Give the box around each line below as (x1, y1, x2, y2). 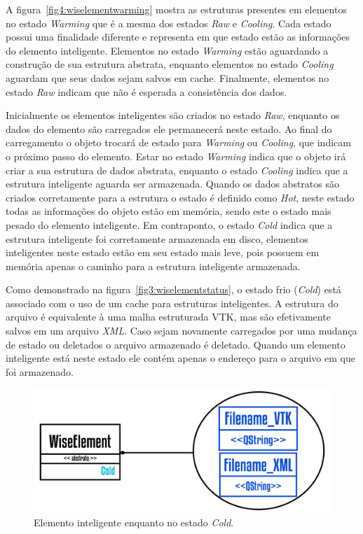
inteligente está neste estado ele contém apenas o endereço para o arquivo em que (6, 351, 355, 365)
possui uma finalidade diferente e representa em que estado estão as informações (6, 29, 350, 44)
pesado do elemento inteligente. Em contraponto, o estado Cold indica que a (6, 217, 333, 232)
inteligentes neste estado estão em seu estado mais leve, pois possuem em (6, 245, 320, 260)
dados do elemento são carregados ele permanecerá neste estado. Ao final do (6, 121, 332, 136)
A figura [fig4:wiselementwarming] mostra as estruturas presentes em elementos (6, 2, 347, 16)
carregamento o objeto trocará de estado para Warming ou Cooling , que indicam (6, 135, 351, 150)
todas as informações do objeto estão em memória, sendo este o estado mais (6, 204, 331, 218)
